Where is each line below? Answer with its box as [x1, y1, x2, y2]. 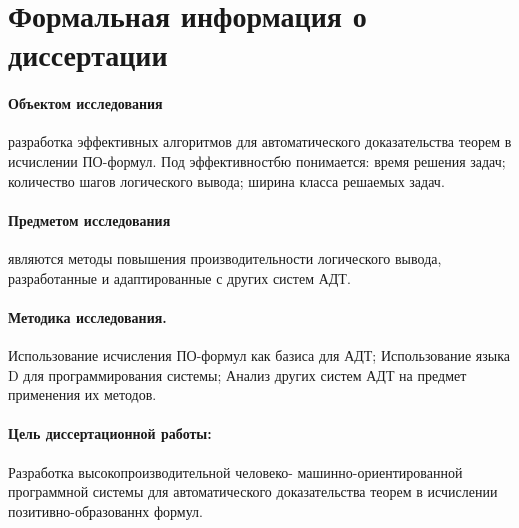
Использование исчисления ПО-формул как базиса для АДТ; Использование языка [8, 344, 511, 365]
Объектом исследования [8, 93, 163, 114]
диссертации [8, 34, 168, 75]
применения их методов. [8, 384, 157, 405]
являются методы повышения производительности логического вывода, [8, 247, 442, 268]
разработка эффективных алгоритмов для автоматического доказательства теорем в [8, 131, 512, 152]
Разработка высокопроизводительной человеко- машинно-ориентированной [8, 461, 463, 482]
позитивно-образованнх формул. [8, 500, 203, 521]
